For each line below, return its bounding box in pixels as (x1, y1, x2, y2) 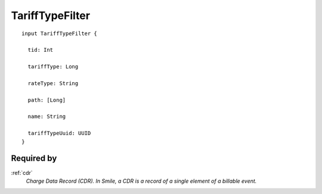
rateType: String (27, 80, 79, 86)
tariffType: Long (27, 63, 79, 70)
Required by (11, 154, 57, 164)
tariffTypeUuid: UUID (27, 130, 91, 137)
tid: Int (27, 46, 54, 54)
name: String (27, 113, 66, 120)
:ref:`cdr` (11, 169, 33, 176)
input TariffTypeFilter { (21, 30, 98, 37)
